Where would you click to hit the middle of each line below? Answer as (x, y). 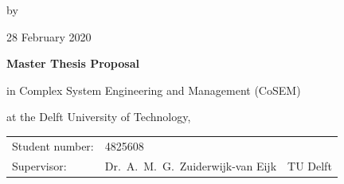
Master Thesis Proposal (73, 63)
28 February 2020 (49, 36)
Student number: (53, 145)
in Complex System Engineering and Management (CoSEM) (154, 90)
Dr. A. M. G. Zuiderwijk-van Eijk (191, 165)
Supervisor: (39, 165)
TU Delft (310, 165)
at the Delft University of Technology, (99, 117)
